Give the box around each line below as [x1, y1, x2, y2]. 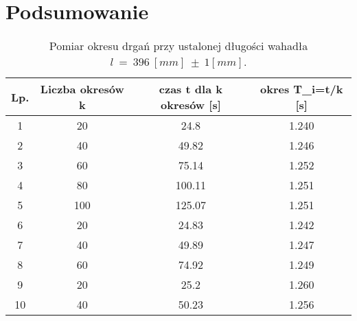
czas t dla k [159, 81, 222, 97]
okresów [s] [160, 97, 221, 113]
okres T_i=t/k [260, 81, 343, 97]
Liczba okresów [40, 81, 124, 97]
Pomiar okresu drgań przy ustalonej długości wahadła [49, 38, 308, 54]
